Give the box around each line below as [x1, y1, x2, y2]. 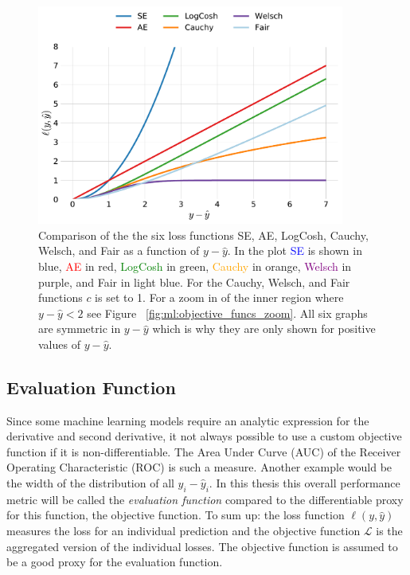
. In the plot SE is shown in [227, 242, 362, 259]
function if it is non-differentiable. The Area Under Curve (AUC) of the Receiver [6, 443, 401, 460]
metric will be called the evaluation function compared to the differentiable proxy [6, 491, 404, 507]
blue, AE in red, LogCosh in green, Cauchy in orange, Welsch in [38, 257, 352, 274]
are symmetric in [38, 320, 121, 337]
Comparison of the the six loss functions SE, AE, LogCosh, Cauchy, [38, 226, 369, 243]
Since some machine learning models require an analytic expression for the [6, 412, 369, 428]
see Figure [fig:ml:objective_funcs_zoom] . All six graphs [87, 304, 368, 321]
